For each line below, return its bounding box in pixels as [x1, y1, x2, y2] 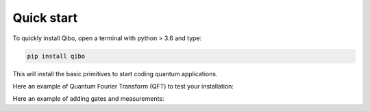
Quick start [12, 10, 78, 25]
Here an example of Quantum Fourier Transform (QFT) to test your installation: [12, 82, 234, 90]
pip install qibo [27, 52, 86, 60]
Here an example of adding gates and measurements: [12, 95, 164, 103]
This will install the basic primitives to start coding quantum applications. [12, 69, 218, 78]
